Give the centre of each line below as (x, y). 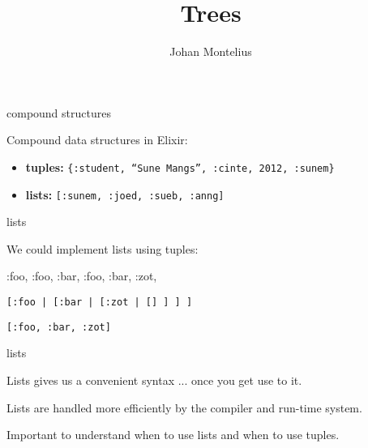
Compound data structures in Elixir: (97, 140)
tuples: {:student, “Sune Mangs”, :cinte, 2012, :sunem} (180, 166)
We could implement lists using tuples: (103, 248)
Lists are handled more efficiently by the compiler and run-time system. (184, 407)
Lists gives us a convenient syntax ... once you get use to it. (154, 380)
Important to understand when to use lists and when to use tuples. (173, 435)
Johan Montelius (211, 51)
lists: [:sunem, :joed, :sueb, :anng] (125, 194)
